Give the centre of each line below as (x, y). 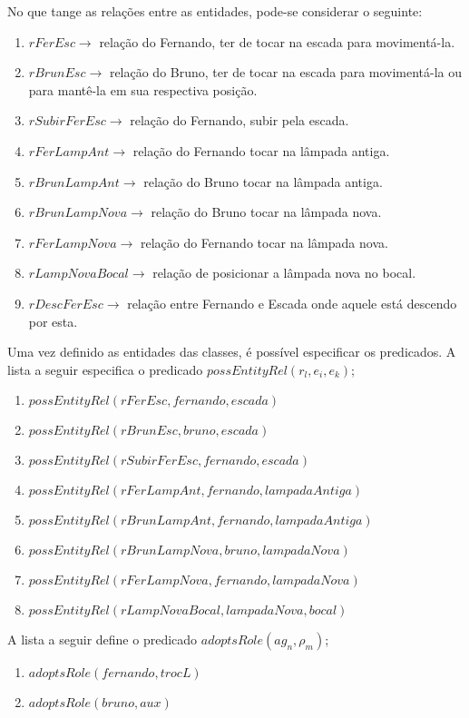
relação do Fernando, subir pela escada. (239, 120)
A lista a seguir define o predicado (103, 639)
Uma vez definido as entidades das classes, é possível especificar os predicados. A (232, 352)
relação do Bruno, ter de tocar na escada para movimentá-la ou (286, 72)
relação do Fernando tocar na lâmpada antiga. (261, 150)
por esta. (53, 321)
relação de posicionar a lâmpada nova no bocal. (284, 273)
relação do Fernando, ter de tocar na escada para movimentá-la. (277, 41)
